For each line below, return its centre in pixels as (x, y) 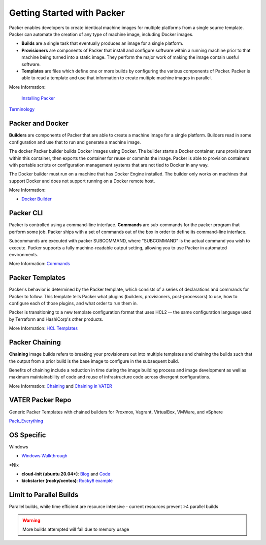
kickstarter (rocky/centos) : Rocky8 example (67, 481)
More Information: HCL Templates (44, 328)
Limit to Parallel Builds (44, 495)
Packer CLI (26, 213)
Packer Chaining (35, 342)
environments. (24, 254)
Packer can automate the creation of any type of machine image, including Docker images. (101, 34)
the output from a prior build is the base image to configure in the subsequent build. (94, 361)
